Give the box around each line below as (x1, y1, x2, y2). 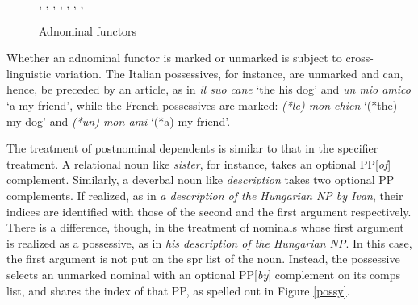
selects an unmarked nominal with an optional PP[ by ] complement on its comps (6, 265, 401, 282)
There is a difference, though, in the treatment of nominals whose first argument (6, 219, 404, 236)
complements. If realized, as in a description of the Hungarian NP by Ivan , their (6, 186, 403, 203)
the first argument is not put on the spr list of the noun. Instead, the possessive (6, 250, 400, 267)
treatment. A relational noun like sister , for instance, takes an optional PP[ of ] (6, 155, 391, 172)
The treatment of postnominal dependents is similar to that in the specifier (6, 140, 378, 157)
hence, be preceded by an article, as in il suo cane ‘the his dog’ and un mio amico (6, 81, 412, 98)
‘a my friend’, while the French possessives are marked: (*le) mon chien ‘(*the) (6, 96, 398, 113)
